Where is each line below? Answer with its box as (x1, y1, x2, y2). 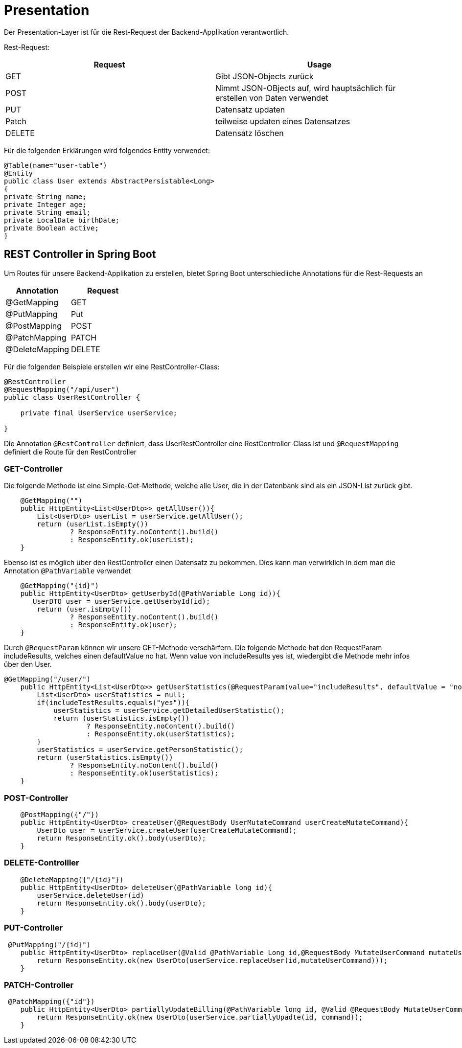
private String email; (4, 208, 91, 216)
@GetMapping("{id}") (20, 582, 99, 590)
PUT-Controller (4, 923, 63, 933)
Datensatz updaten (215, 104, 285, 114)
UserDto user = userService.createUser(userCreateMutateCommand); (37, 826, 297, 835)
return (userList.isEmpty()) (37, 520, 149, 528)
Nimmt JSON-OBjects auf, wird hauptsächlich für (215, 83, 396, 93)
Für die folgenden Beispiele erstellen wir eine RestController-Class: (4, 362, 220, 371)
